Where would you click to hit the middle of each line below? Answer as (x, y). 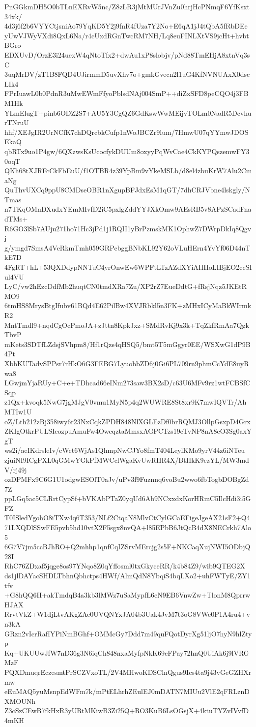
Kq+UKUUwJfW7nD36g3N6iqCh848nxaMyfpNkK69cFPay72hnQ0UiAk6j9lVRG (127, 652)
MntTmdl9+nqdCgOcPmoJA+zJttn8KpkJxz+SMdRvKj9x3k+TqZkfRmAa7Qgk (127, 325)
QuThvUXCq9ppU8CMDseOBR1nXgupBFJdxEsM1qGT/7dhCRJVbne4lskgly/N (127, 190)
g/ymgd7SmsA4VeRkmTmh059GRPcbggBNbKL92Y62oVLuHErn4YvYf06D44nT (128, 247)
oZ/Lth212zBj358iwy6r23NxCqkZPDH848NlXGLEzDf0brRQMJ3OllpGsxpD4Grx (128, 421)
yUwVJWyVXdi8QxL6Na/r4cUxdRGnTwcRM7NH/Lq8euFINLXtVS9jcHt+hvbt (127, 35)
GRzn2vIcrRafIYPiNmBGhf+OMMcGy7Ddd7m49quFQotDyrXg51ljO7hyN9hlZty (128, 633)
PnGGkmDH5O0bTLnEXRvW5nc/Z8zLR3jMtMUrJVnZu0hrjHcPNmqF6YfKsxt (127, 6)
